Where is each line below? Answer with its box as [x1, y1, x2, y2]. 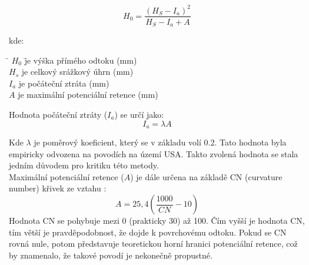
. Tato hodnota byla [214, 136, 287, 148]
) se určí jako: [114, 108, 164, 120]
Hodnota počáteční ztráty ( [9, 108, 108, 120]
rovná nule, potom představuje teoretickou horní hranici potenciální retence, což [9, 237, 298, 250]
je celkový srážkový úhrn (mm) [21, 65, 134, 78]
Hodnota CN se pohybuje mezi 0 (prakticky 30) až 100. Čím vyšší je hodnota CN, [9, 214, 305, 226]
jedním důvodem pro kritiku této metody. [9, 159, 159, 171]
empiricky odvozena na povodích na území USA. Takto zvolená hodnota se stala [9, 147, 298, 160]
